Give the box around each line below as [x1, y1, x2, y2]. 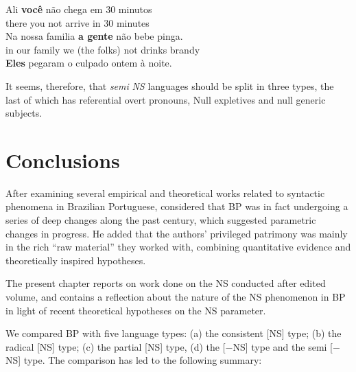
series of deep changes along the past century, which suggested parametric [5, 213, 316, 227]
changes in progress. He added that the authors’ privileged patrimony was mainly [5, 226, 348, 240]
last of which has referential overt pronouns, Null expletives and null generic [5, 92, 326, 106]
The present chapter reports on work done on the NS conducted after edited [5, 276, 326, 290]
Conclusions [5, 146, 120, 174]
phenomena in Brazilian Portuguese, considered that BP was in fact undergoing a [5, 199, 348, 213]
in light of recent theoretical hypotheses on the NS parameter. [5, 303, 266, 317]
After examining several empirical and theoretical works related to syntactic [5, 185, 325, 200]
